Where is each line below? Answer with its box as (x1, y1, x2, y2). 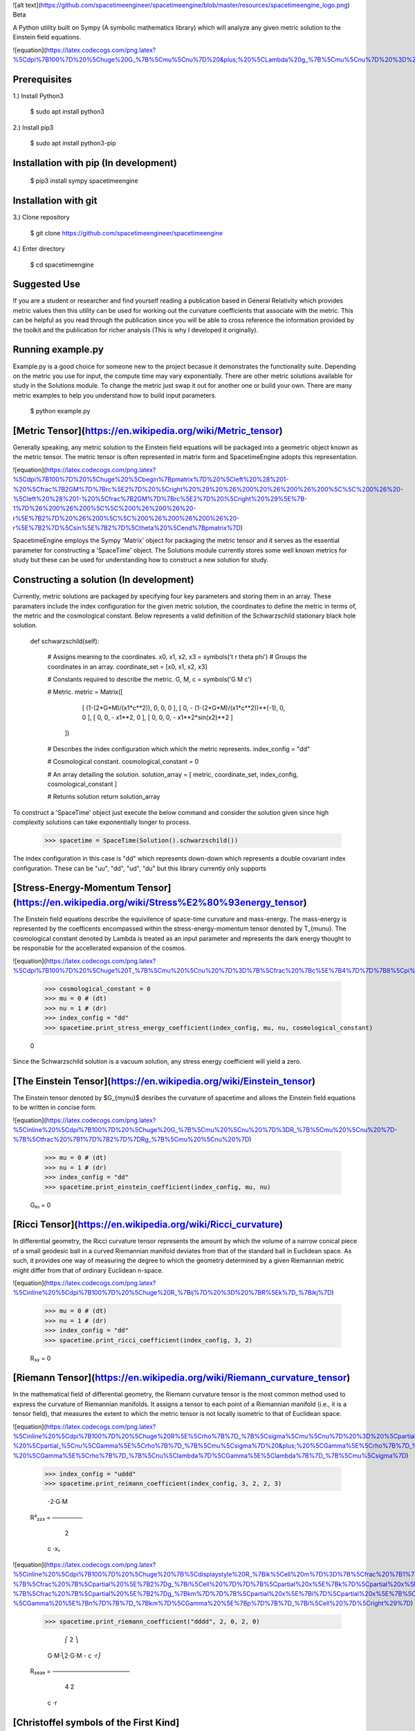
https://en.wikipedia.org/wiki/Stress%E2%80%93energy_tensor (16, 897, 304, 908)
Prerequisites (12, 73, 72, 85)
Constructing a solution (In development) (12, 574, 194, 586)
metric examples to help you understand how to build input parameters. (12, 391, 217, 400)
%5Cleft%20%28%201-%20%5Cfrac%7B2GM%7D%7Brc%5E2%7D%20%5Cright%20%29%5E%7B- (12, 494, 308, 503)
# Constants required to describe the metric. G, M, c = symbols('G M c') (47, 675, 252, 683)
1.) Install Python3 (12, 91, 64, 100)
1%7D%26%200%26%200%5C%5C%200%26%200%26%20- (12, 504, 196, 512)
